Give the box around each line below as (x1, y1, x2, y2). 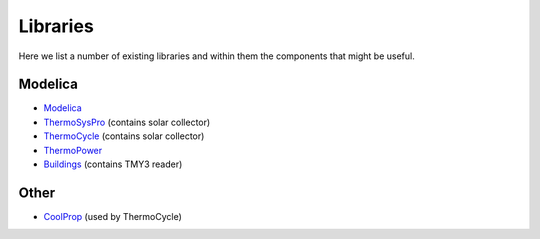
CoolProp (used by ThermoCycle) (43, 210, 182, 222)
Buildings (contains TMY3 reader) (43, 158, 183, 170)
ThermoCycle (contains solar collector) (43, 130, 205, 142)
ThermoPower (43, 144, 103, 156)
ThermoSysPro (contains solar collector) (43, 116, 211, 128)
